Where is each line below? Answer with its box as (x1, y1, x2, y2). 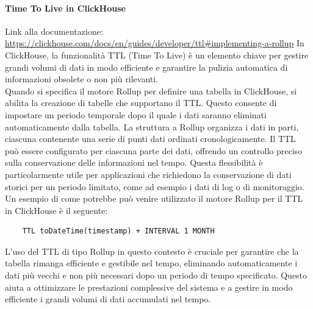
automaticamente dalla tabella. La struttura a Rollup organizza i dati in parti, (5, 120, 299, 133)
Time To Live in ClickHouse (5, 1, 126, 14)
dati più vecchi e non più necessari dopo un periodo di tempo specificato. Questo (5, 269, 308, 282)
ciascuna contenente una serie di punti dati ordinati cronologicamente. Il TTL (5, 132, 296, 145)
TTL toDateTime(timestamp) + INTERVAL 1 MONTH (22, 227, 215, 236)
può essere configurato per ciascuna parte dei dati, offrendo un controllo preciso (5, 144, 303, 157)
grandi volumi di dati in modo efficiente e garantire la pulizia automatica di (5, 60, 288, 73)
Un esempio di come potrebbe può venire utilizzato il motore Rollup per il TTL (5, 192, 303, 205)
